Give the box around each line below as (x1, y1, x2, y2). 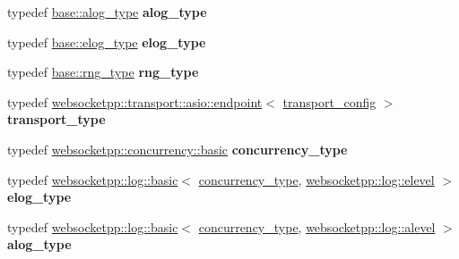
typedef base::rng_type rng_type (7, 63, 199, 81)
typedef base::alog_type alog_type (7, 3, 207, 21)
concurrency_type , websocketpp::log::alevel (198, 217, 436, 236)
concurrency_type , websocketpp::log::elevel (198, 170, 435, 188)
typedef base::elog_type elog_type (7, 32, 206, 51)
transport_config (282, 92, 377, 111)
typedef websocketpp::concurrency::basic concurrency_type (7, 139, 348, 158)
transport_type (7, 110, 106, 129)
